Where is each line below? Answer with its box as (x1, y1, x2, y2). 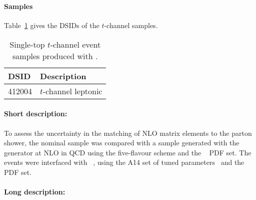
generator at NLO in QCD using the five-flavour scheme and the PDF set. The (4, 147, 251, 157)
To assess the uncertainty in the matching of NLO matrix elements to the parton (4, 127, 252, 138)
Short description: (4, 108, 67, 119)
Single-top (9, 38, 45, 50)
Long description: (4, 186, 65, 197)
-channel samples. (104, 20, 158, 31)
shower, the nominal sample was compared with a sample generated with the (4, 137, 239, 148)
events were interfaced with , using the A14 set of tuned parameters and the (4, 157, 244, 167)
